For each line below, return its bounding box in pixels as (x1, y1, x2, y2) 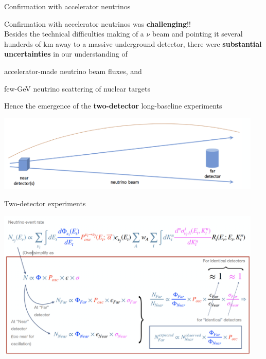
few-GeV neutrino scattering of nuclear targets (4, 83, 150, 94)
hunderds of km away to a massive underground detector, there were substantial (4, 38, 262, 49)
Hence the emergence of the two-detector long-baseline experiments (4, 100, 222, 111)
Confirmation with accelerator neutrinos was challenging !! (4, 18, 191, 29)
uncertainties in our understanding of (4, 48, 128, 59)
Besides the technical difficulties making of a (4, 28, 144, 39)
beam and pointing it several (152, 28, 243, 39)
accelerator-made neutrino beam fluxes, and (4, 65, 142, 76)
